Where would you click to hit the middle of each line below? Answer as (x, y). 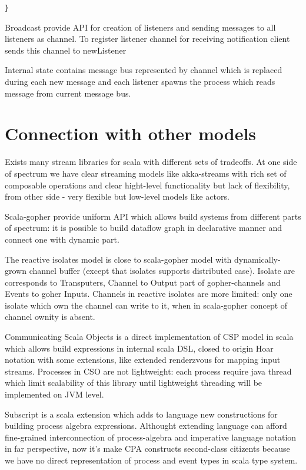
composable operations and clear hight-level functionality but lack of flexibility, (147, 185)
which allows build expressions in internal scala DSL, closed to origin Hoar (139, 348)
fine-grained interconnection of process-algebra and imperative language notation (151, 437)
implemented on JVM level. (54, 394)
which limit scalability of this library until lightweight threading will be (134, 383)
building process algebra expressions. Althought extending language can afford (146, 426)
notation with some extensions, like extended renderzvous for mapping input (143, 360)
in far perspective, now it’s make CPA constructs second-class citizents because (147, 449)
